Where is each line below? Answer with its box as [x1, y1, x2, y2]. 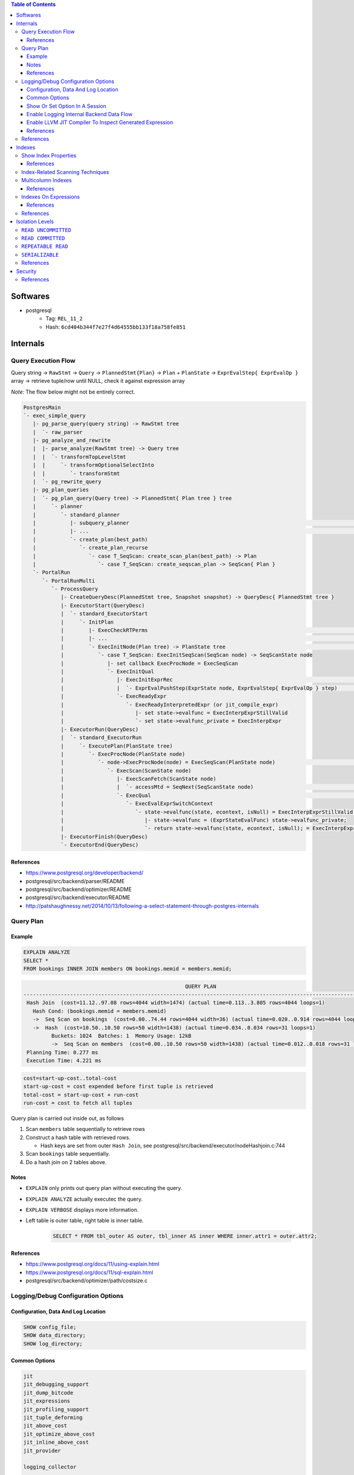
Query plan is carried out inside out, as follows [11, 1115, 124, 1122]
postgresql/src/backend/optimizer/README [25, 886, 132, 893]
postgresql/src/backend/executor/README [25, 894, 130, 901]
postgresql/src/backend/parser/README [25, 877, 125, 884]
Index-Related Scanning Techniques [21, 168, 109, 175]
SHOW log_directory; [23, 1340, 83, 1347]
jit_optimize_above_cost [23, 1431, 96, 1437]
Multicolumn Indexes [21, 177, 72, 184]
